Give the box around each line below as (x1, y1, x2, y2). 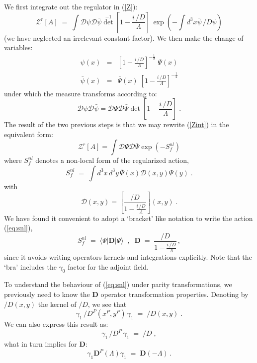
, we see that (87, 298, 127, 309)
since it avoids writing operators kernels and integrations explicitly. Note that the (4, 251, 252, 262)
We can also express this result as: (4, 319, 108, 329)
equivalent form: (4, 129, 53, 139)
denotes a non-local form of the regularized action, (35, 155, 189, 165)
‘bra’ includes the (4, 261, 57, 272)
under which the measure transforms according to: (4, 88, 157, 98)
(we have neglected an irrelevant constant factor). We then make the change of (4, 32, 244, 43)
